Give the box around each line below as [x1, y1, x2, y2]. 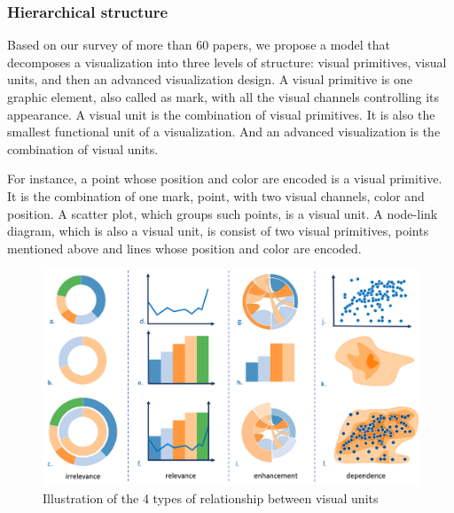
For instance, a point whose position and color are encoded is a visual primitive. [7, 169, 442, 188]
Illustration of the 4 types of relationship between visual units [43, 488, 379, 507]
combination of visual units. [7, 139, 159, 158]
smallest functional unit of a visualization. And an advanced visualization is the [7, 122, 441, 141]
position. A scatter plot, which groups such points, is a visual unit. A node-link [7, 204, 438, 222]
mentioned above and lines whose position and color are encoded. [7, 238, 362, 257]
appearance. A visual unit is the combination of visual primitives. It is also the [7, 105, 435, 123]
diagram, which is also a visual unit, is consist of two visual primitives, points [7, 222, 429, 240]
